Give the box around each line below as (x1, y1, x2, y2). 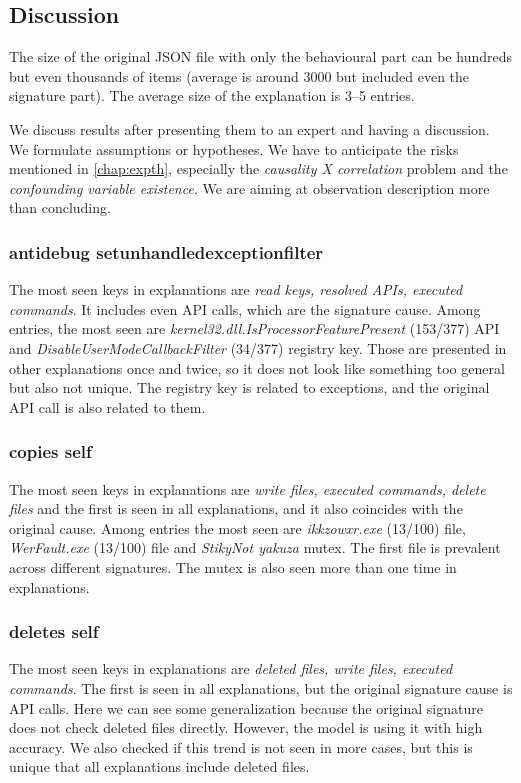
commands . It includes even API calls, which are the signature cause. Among (9, 298, 481, 319)
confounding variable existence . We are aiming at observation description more (9, 177, 490, 198)
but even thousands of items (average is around (9, 65, 299, 86)
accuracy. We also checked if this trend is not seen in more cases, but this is (9, 736, 473, 757)
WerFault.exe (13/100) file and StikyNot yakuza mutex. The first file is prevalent (9, 537, 501, 558)
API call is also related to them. (9, 396, 206, 417)
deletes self (9, 619, 99, 644)
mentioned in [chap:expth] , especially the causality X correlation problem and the (9, 158, 508, 179)
